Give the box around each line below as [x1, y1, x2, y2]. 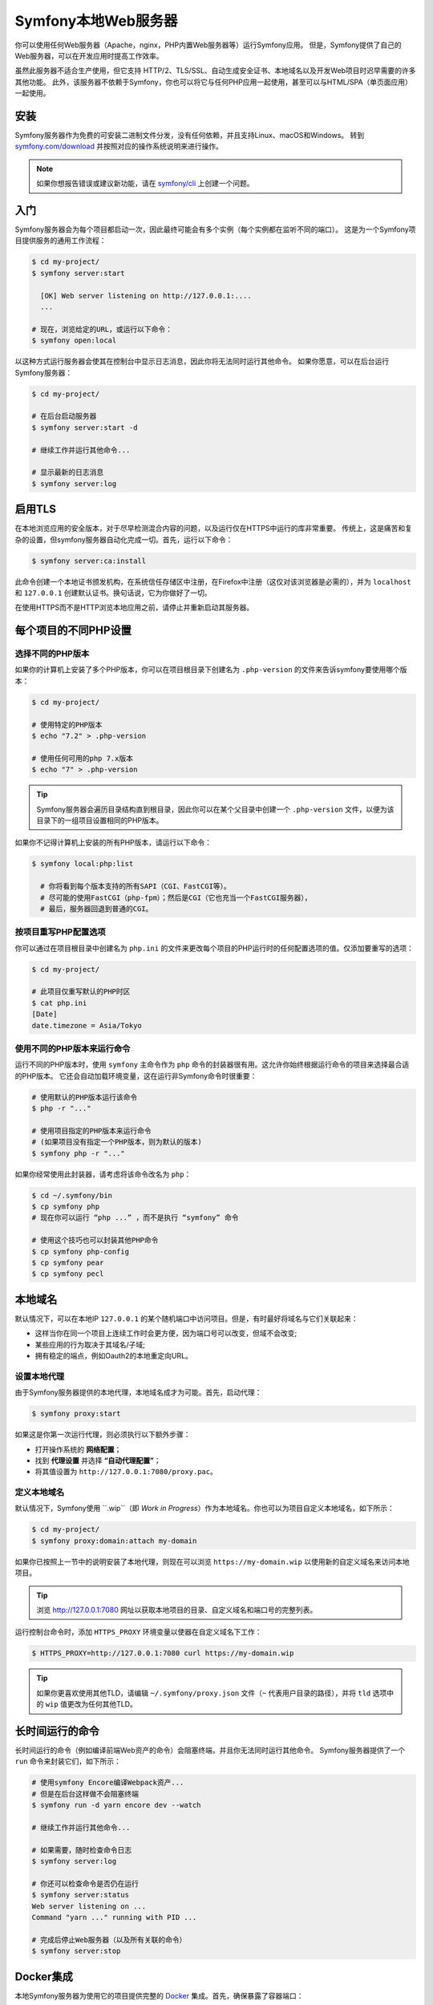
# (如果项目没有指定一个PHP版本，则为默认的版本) [31, 1137, 202, 1147]
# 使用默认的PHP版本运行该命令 [31, 1092, 138, 1102]
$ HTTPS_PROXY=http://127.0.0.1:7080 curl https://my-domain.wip [31, 1649, 294, 1658]
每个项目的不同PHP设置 [14, 624, 132, 638]
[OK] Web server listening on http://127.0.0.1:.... [40, 291, 252, 300]
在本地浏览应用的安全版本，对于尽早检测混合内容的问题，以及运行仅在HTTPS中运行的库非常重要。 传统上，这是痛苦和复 [14, 524, 413, 533]
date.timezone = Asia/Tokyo [31, 1021, 142, 1030]
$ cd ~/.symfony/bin [31, 1191, 112, 1200]
